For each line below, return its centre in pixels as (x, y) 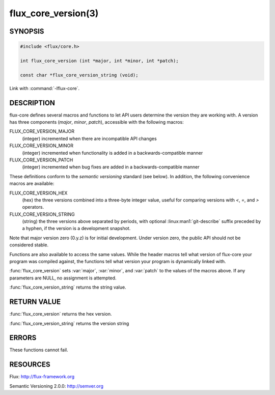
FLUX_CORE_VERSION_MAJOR (42, 131)
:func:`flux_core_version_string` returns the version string (69, 323)
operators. (33, 207)
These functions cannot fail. (39, 350)
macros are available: (32, 184)
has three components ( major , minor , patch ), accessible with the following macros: (97, 122)
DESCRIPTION (32, 103)
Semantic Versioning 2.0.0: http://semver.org (57, 386)
